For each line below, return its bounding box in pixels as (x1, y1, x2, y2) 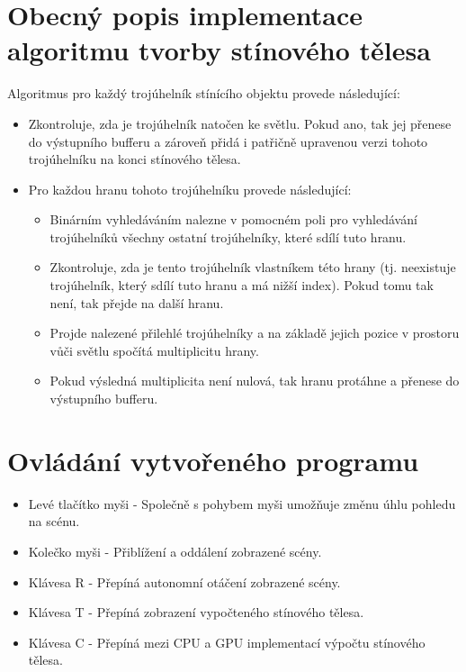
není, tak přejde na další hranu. (49, 293, 224, 312)
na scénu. (28, 512, 80, 531)
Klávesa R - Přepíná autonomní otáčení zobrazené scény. (28, 572, 341, 591)
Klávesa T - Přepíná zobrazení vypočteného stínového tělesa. (28, 603, 364, 622)
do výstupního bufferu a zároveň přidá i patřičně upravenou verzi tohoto (28, 132, 428, 150)
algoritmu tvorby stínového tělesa (7, 32, 431, 68)
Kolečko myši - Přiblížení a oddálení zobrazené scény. (28, 541, 322, 560)
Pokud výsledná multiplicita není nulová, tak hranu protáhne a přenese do (49, 371, 460, 390)
